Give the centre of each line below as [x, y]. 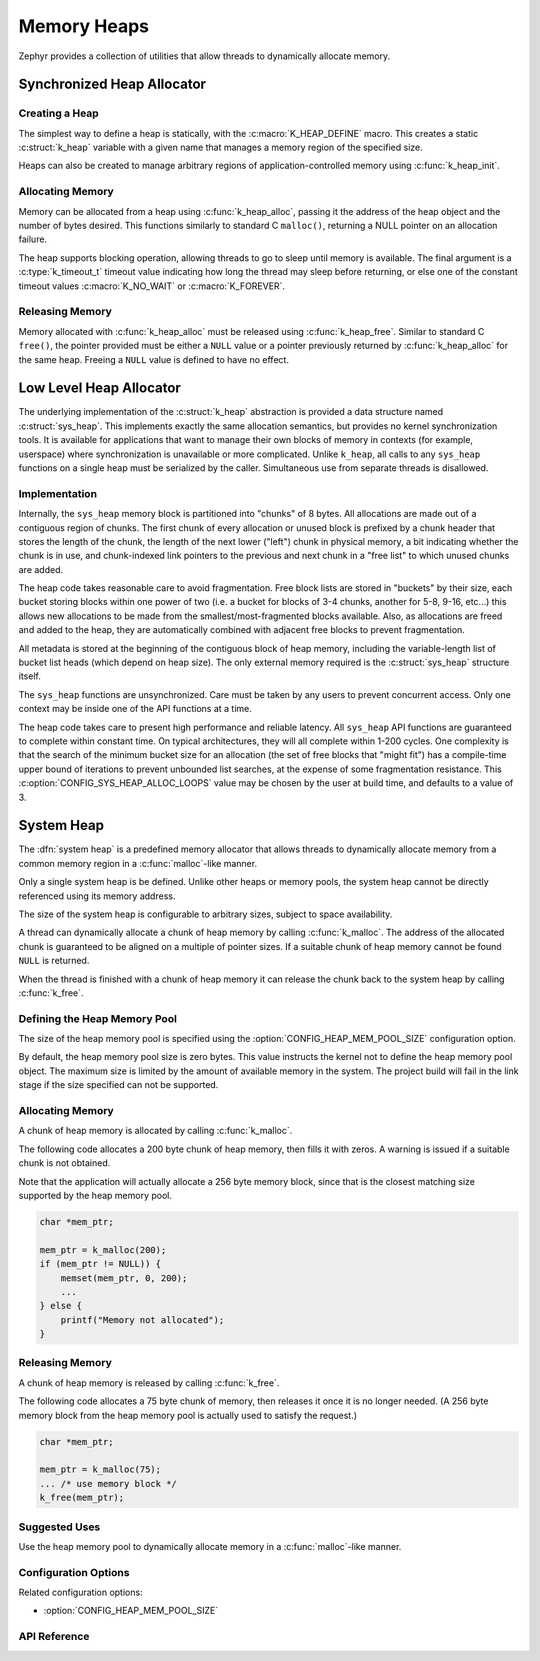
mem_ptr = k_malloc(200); [103, 1249]
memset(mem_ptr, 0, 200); [124, 1278]
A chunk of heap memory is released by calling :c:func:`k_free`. [149, 1382]
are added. [41, 569]
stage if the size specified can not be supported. [118, 1085]
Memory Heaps [84, 26]
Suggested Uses [59, 1527]
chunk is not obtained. [64, 1163]
